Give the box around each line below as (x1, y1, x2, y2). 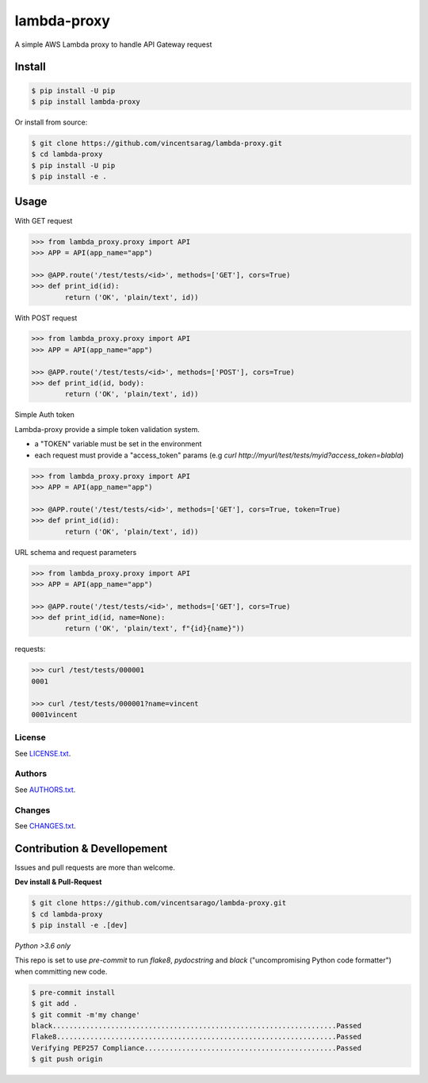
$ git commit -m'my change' (31, 1010, 140, 1019)
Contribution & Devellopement (14, 841, 168, 855)
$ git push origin (31, 1054, 103, 1064)
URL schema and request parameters (14, 547, 137, 557)
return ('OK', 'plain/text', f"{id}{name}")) (64, 624, 245, 633)
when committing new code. (14, 966, 108, 976)
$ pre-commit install (31, 988, 116, 997)
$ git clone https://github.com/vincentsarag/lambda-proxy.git (31, 139, 283, 147)
